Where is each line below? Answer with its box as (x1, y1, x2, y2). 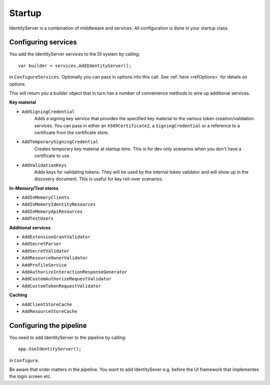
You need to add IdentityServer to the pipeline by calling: (9, 334, 126, 340)
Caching (9, 292, 27, 298)
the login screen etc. (9, 373, 52, 379)
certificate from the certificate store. (34, 129, 109, 135)
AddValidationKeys (21, 162, 67, 168)
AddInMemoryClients (21, 195, 69, 200)
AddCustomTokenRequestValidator (21, 283, 101, 289)
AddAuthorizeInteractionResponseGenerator (21, 269, 127, 275)
